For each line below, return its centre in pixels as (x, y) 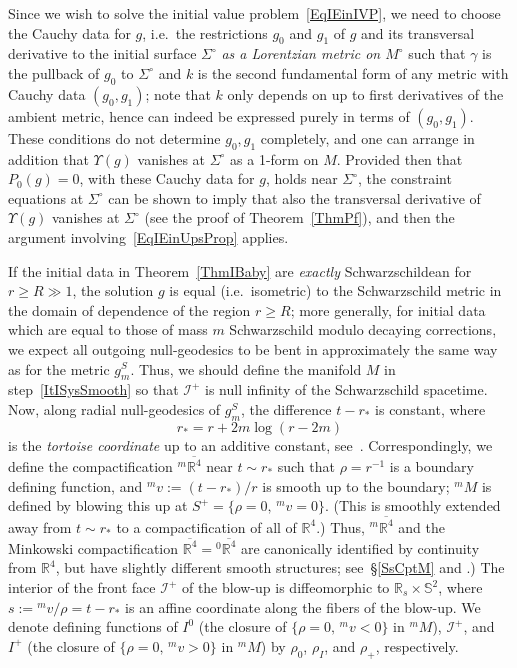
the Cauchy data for (69, 32)
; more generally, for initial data (388, 309)
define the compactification (90, 466)
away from (40, 526)
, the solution (113, 290)
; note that (178, 93)
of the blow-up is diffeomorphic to (285, 587)
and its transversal (418, 32)
